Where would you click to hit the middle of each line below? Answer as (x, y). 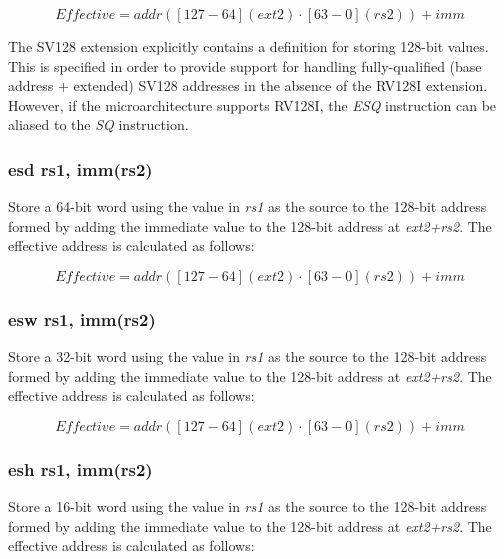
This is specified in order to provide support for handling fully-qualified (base (245, 65)
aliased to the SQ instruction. (98, 124)
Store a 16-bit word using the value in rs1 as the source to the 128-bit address (247, 506)
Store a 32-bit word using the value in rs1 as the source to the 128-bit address (247, 356)
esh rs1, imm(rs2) (80, 468)
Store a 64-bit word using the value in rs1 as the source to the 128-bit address (247, 206)
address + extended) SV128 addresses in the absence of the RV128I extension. (248, 85)
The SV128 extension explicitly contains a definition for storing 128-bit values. (248, 46)
